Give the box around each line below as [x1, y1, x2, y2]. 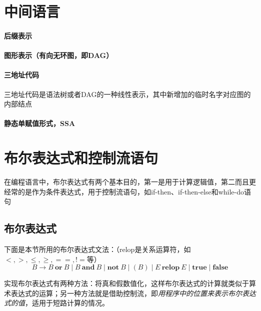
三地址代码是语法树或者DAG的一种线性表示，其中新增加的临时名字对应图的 [4, 88, 251, 99]
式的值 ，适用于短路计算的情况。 [4, 297, 109, 308]
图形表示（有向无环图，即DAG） [4, 50, 113, 60]
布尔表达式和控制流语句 [4, 147, 158, 168]
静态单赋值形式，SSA [4, 118, 75, 128]
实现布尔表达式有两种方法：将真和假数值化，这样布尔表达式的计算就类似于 [4, 278, 249, 288]
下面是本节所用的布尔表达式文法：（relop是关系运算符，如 [4, 244, 191, 254]
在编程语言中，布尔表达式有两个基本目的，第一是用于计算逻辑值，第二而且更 [4, 176, 256, 187]
